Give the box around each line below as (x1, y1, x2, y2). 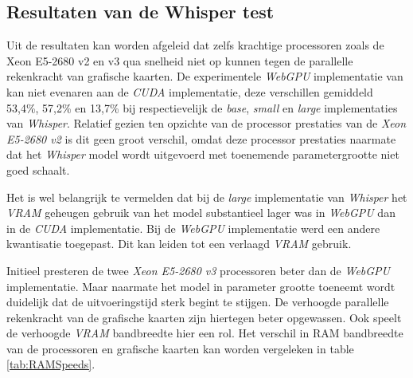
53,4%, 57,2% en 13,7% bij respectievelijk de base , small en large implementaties (6, 99, 398, 116)
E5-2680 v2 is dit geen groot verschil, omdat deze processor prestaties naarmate (6, 130, 396, 147)
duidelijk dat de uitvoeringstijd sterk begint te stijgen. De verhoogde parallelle (6, 293, 389, 310)
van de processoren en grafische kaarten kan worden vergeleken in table (6, 340, 354, 356)
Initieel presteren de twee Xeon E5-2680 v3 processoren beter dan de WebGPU (6, 262, 391, 278)
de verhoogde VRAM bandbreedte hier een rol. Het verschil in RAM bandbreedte (6, 325, 403, 341)
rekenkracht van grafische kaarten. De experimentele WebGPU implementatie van (6, 68, 403, 85)
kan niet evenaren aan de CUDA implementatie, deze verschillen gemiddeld (6, 83, 373, 100)
